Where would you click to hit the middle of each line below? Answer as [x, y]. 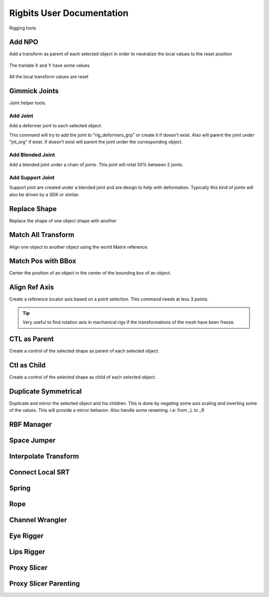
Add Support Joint [32, 177]
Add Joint [21, 116]
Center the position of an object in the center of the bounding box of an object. [90, 273]
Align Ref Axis [32, 287]
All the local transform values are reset [49, 77]
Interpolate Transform [44, 456]
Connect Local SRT [39, 472]
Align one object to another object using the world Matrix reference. [79, 247]
